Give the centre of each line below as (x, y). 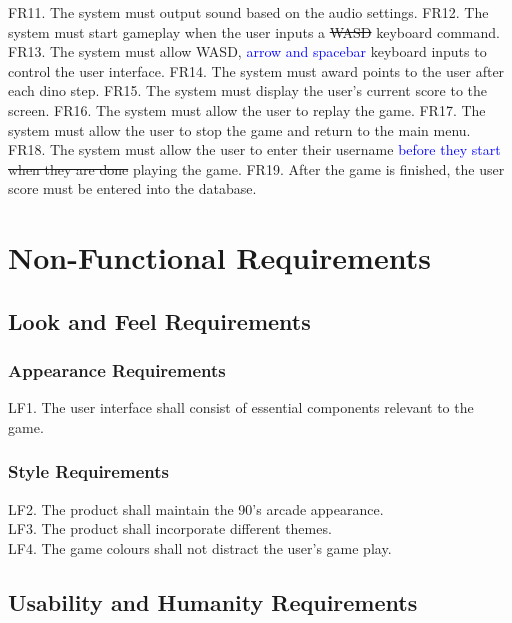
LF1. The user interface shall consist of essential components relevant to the (241, 407)
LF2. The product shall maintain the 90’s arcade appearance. (196, 508)
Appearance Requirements (117, 370)
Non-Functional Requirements (219, 257)
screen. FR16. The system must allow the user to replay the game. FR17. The (247, 109)
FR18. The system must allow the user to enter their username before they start (254, 149)
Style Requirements (88, 471)
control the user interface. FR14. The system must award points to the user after (256, 70)
